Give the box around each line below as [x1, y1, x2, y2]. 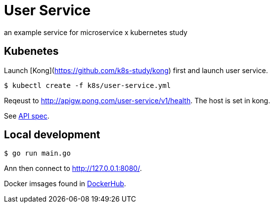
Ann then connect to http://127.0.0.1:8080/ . [4, 164, 142, 173]
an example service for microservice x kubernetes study [4, 28, 187, 37]
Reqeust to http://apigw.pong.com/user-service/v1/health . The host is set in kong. [4, 96, 271, 105]
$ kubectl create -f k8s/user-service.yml [4, 81, 171, 89]
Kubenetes [4, 45, 59, 58]
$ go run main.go [4, 149, 71, 158]
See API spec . [4, 111, 49, 120]
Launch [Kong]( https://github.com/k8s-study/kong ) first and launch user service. [4, 66, 268, 75]
